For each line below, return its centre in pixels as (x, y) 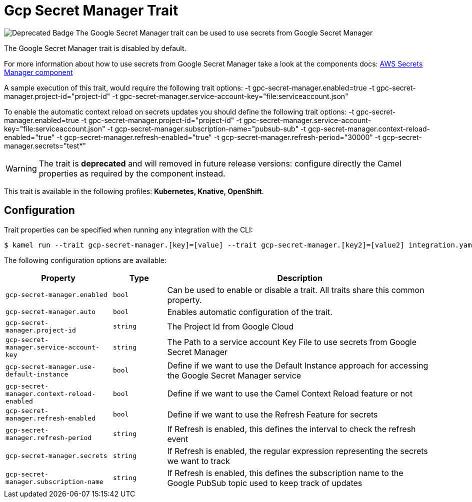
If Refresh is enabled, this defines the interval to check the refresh (291, 429)
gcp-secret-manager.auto (51, 312)
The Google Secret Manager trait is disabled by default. (95, 48)
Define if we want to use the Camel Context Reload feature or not (290, 394)
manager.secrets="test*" (45, 145)
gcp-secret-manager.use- (51, 366)
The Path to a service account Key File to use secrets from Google (292, 342)
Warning (21, 168)
